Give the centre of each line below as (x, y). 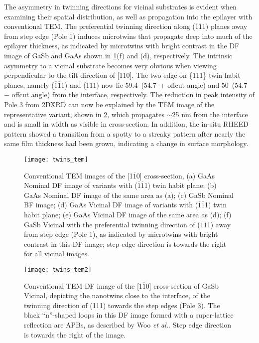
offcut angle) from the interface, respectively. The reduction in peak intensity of (133, 94)
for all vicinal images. (57, 254)
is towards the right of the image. (75, 334)
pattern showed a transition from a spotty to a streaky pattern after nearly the (125, 133)
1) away (219, 224)
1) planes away (225, 26)
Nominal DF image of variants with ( (81, 185)
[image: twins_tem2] (58, 269)
